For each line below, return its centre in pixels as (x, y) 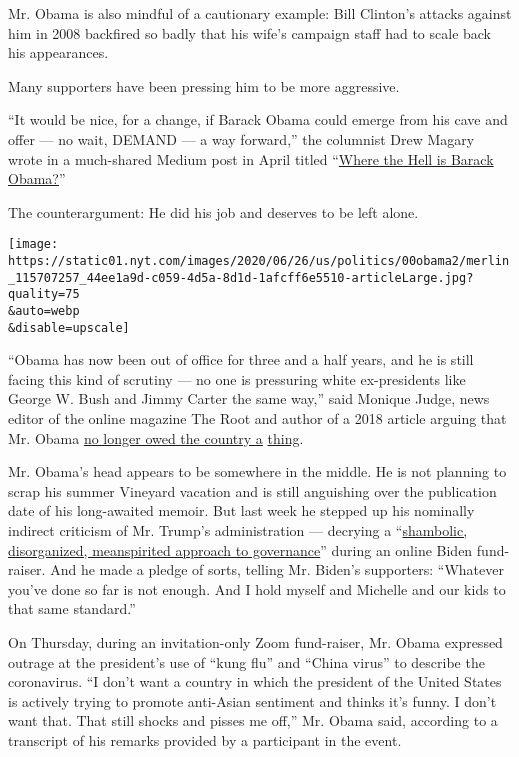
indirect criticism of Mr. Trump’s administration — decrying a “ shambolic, (238, 530)
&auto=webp (44, 310)
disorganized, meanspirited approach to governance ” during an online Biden (240, 549)
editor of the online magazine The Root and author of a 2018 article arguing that (257, 418)
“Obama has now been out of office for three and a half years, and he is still (241, 359)
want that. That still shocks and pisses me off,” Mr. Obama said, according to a (253, 720)
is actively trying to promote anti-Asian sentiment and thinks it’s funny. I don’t (252, 700)
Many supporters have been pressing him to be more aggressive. (204, 85)
